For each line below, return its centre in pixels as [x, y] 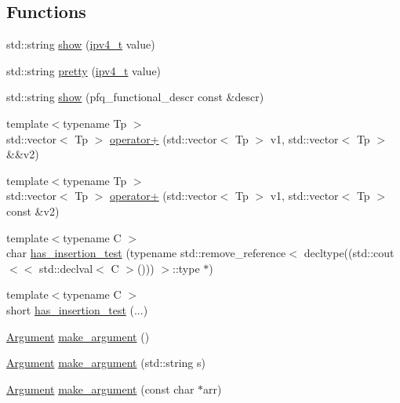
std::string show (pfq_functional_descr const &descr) [135, 97]
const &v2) [33, 211]
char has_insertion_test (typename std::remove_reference [146, 253]
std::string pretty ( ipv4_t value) [84, 70]
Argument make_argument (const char [100, 388]
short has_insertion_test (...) [77, 309]
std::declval [66, 268]
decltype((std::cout [349, 253]
